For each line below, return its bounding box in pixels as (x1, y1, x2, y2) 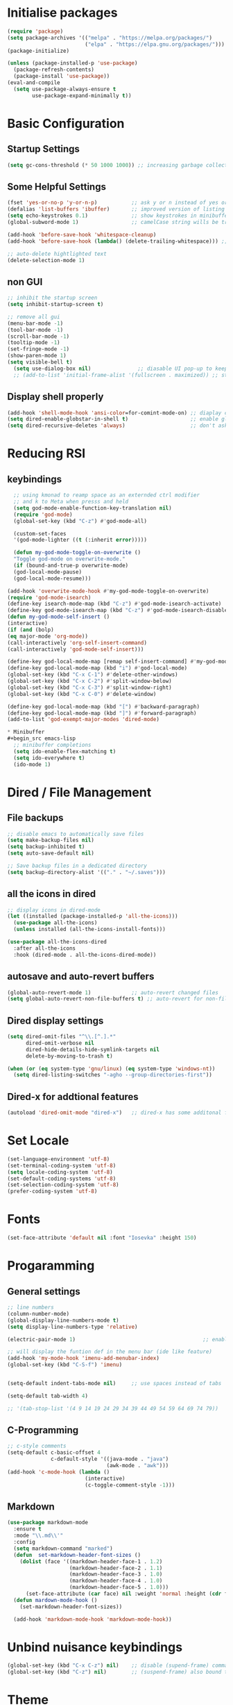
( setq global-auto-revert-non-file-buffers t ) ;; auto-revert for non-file (7, 996, 231, 1003)
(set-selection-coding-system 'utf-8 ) (7, 1181, 119, 1188)
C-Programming (7, 1424, 78, 1437)
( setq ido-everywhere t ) (13, 754, 85, 761)
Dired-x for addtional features (7, 1090, 139, 1103)
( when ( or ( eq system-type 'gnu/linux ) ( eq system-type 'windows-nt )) (7, 1065, 216, 1072)
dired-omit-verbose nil (25, 1040, 95, 1047)
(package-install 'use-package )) (13, 73, 110, 80)
